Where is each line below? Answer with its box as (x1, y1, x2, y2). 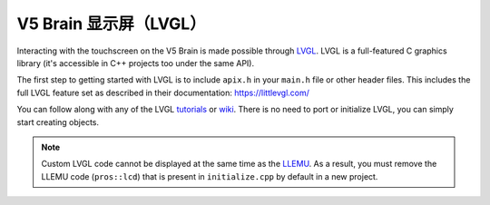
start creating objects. (16, 116, 100, 127)
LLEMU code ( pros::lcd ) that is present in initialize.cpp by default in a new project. (41, 171, 378, 181)
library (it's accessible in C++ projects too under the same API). (16, 57, 254, 68)
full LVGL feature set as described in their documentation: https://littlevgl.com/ (16, 87, 310, 98)
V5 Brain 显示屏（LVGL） (16, 14, 206, 34)
